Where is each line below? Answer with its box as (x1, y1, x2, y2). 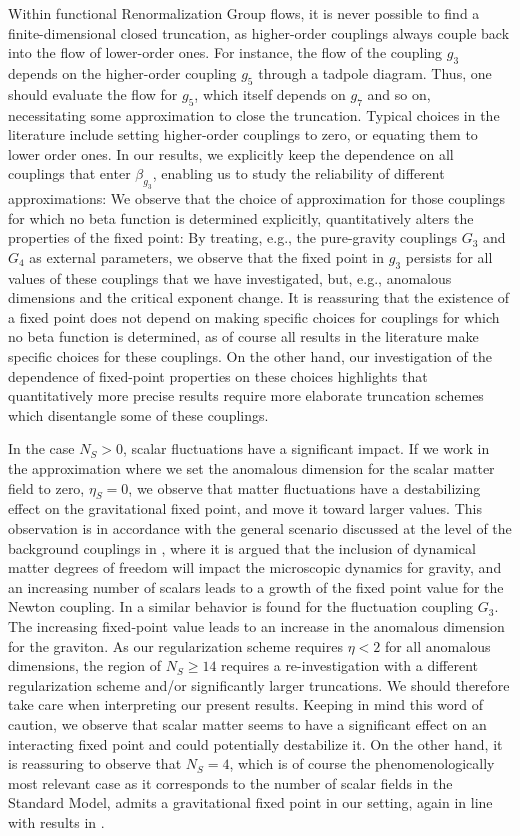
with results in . (8, 811, 105, 832)
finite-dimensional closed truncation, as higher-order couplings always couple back (8, 22, 510, 43)
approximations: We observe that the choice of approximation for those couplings (8, 188, 506, 209)
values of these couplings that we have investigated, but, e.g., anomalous (8, 267, 452, 288)
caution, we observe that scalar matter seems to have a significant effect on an (8, 713, 487, 734)
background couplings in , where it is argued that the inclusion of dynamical (8, 537, 476, 558)
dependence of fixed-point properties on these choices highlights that (8, 365, 428, 386)
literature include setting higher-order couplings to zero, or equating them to (8, 124, 478, 145)
